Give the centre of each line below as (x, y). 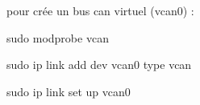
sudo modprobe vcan (58, 37)
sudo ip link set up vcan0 (69, 91)
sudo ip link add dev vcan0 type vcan (99, 65)
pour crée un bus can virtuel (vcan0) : (100, 10)
